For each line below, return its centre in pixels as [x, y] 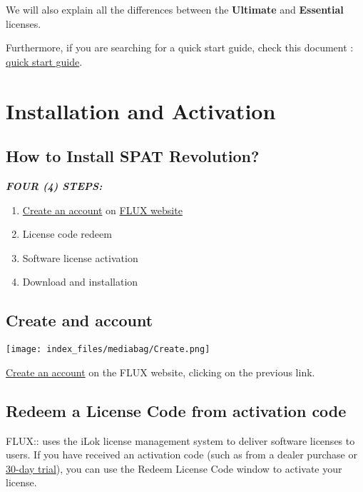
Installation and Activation [141, 110]
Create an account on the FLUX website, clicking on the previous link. [160, 372]
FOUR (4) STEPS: [54, 185]
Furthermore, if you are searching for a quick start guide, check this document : [180, 47]
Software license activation [80, 257]
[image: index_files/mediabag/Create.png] [108, 350]
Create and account [80, 320]
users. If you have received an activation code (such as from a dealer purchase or [181, 455]
